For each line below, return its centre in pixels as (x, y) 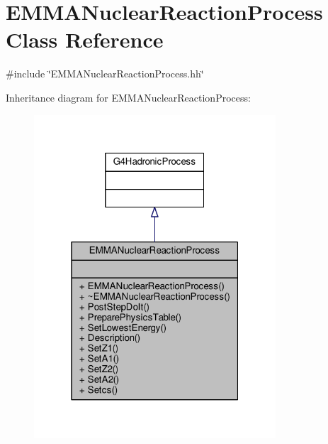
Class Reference (85, 39)
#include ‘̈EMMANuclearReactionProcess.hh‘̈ (105, 74)
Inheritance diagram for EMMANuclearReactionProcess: (128, 97)
